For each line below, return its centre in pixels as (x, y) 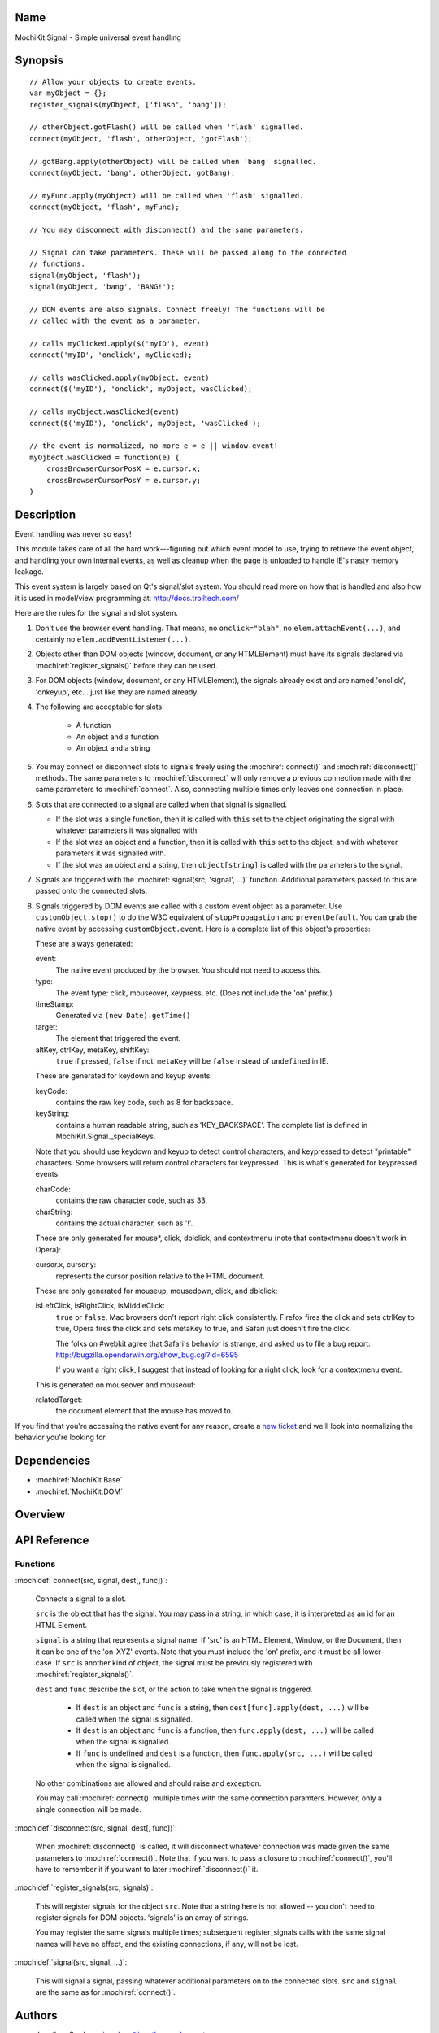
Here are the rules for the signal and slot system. (97, 613)
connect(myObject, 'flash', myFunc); (105, 207)
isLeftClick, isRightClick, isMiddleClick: (100, 1306)
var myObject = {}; (68, 93)
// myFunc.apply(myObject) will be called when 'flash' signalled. (167, 196)
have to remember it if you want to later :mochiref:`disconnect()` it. (147, 1869)
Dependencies (53, 1461)
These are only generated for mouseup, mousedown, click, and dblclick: (156, 1291)
